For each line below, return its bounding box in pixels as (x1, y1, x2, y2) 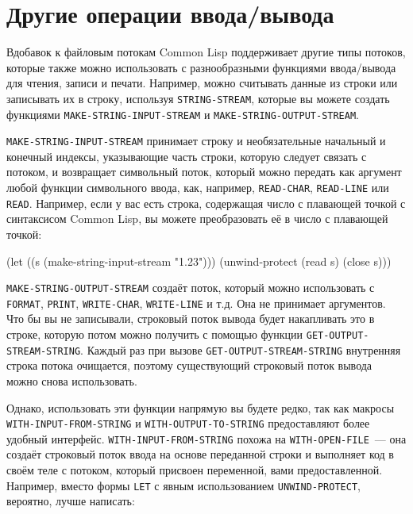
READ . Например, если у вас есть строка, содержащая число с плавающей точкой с (6, 194, 406, 211)
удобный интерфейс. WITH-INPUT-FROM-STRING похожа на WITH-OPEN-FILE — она (6, 430, 407, 447)
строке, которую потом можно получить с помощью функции (6, 326, 303, 343)
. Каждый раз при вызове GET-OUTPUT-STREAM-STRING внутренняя (80, 341, 401, 358)
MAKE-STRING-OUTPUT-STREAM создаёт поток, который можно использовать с (6, 279, 375, 296)
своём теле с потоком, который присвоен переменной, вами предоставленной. (6, 462, 383, 478)
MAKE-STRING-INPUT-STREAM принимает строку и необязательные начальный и (6, 132, 386, 149)
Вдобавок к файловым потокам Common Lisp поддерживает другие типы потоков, (6, 44, 406, 60)
